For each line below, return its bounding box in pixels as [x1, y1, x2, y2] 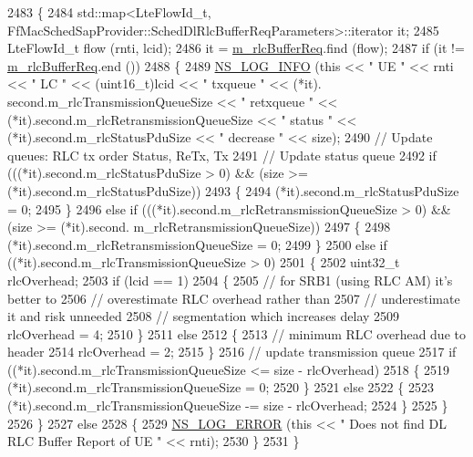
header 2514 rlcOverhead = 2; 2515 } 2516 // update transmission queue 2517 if [7, 342, 457, 361]
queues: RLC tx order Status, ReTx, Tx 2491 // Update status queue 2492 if [7, 145, 437, 164]
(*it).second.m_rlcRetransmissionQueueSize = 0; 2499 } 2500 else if [7, 234, 387, 254]
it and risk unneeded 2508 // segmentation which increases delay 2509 [7, 306, 400, 326]
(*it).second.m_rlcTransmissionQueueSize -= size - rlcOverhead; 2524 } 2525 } [7, 396, 448, 415]
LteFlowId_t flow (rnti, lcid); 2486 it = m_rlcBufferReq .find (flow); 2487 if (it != [7, 38, 465, 57]
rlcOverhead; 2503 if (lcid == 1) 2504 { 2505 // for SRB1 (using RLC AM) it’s [7, 270, 453, 289]
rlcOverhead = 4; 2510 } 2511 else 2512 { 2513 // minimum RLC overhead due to [7, 324, 466, 343]
